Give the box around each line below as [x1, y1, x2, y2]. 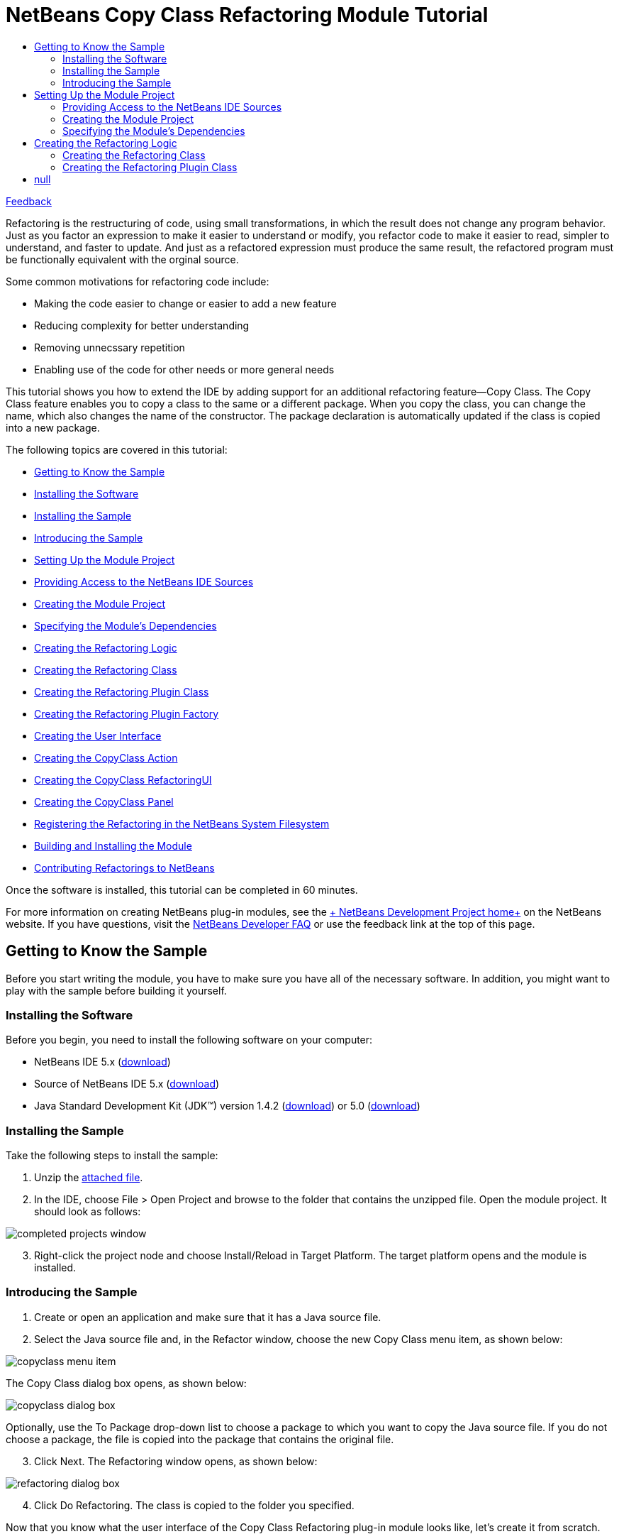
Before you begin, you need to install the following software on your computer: [6, 1034, 373, 1046]
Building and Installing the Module [34, 839, 192, 852]
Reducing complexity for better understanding [34, 319, 250, 332]
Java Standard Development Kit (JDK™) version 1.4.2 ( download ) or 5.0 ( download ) [34, 1100, 420, 1112]
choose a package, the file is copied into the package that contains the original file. [6, 1433, 394, 1445]
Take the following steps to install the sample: [6, 1149, 218, 1162]
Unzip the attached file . [34, 1171, 143, 1184]
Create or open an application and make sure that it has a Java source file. [34, 1310, 381, 1323]
